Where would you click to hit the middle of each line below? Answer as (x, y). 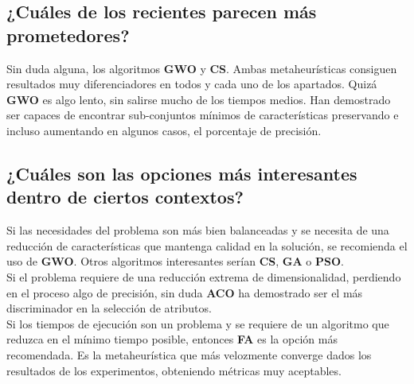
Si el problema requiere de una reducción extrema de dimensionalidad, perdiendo (204, 276)
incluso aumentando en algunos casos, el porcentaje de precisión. (164, 130)
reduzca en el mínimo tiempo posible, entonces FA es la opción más (172, 339)
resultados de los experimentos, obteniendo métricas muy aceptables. (174, 370)
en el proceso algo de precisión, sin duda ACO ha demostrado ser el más (185, 292)
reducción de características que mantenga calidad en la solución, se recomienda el (207, 245)
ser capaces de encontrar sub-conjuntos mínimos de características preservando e (203, 115)
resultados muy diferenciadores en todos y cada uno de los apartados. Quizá (192, 84)
